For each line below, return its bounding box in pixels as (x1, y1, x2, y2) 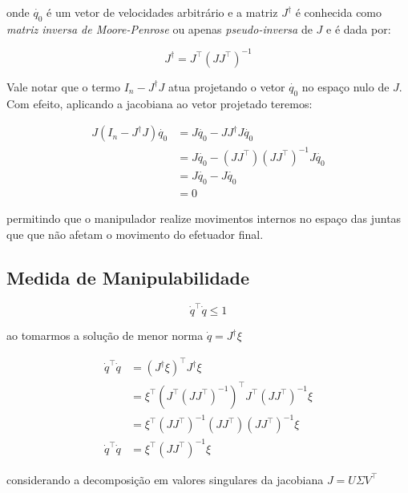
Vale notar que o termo (6, 78, 121, 95)
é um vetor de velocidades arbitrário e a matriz (46, 4, 278, 20)
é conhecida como (295, 4, 382, 20)
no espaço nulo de (301, 78, 390, 95)
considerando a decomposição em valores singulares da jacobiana (6, 471, 324, 487)
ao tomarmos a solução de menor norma (6, 327, 204, 344)
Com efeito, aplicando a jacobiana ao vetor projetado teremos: (6, 95, 313, 111)
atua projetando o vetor (168, 78, 285, 95)
